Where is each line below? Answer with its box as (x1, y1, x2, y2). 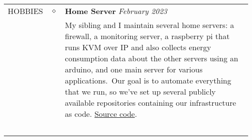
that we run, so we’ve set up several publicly (65, 86, 216, 97)
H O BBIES (8, 5, 43, 16)
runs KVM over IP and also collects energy (65, 42, 211, 53)
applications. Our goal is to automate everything (65, 75, 231, 86)
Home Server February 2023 (65, 5, 167, 16)
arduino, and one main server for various (65, 64, 203, 75)
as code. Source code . (65, 108, 137, 119)
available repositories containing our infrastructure (65, 97, 236, 108)
